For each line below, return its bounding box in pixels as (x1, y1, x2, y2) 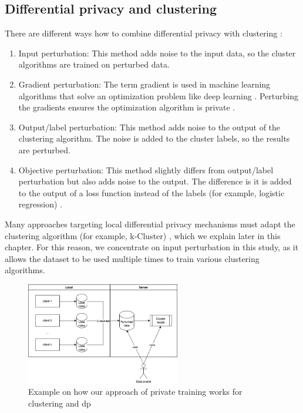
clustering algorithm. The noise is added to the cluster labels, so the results (18, 132, 290, 145)
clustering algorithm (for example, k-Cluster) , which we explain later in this (5, 229, 281, 241)
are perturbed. (18, 143, 70, 156)
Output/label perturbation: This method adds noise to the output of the (18, 120, 281, 133)
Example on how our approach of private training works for (28, 385, 243, 398)
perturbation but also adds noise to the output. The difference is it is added (18, 175, 292, 187)
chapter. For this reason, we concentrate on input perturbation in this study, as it (5, 241, 299, 253)
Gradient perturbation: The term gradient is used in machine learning (18, 78, 271, 90)
